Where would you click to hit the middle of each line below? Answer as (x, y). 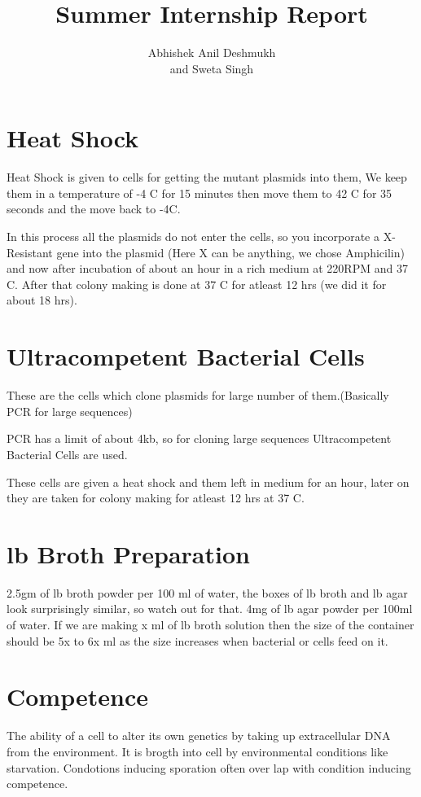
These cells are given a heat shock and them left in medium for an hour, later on (208, 482)
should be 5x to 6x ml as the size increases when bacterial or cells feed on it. (197, 640)
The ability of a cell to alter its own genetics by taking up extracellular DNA (199, 736)
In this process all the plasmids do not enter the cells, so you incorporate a (193, 236)
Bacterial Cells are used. (67, 454)
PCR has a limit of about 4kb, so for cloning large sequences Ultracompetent (199, 438)
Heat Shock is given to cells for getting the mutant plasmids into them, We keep (207, 177)
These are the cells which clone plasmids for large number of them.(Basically (198, 395)
